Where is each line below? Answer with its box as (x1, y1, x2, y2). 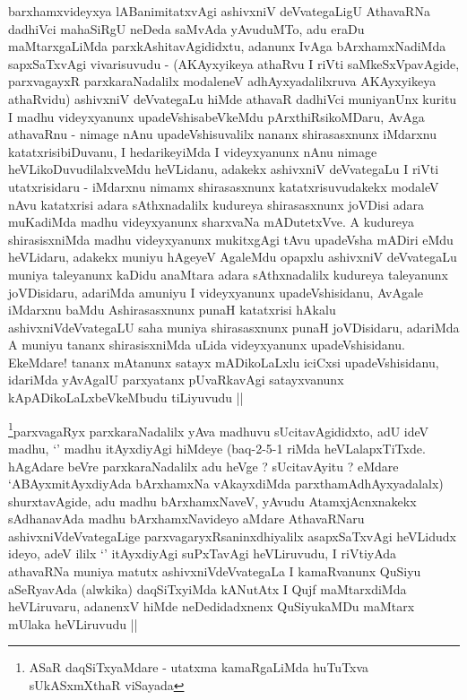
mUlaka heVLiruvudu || (8, 614, 138, 633)
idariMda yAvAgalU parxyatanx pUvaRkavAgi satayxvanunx (8, 370, 344, 389)
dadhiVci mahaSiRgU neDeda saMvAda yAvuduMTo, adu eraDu (8, 19, 365, 38)
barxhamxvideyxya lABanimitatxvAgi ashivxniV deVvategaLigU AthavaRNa (8, 2, 430, 20)
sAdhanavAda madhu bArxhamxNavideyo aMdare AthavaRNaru (8, 509, 365, 528)
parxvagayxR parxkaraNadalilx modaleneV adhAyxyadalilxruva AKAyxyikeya (8, 72, 437, 91)
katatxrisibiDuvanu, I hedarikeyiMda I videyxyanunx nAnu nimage (8, 142, 377, 160)
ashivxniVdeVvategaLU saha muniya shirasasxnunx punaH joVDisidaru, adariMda (8, 317, 460, 336)
